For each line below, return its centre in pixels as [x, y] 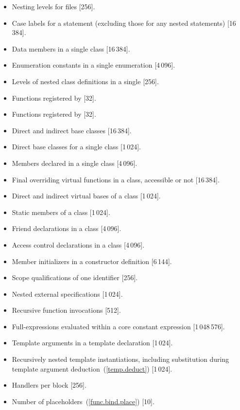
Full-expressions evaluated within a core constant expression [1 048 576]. [118, 326]
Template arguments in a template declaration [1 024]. [92, 343]
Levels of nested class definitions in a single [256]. [85, 81]
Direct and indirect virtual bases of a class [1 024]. [86, 196]
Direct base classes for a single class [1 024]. [76, 147]
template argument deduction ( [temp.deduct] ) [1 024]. [92, 368]
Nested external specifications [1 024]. [67, 294]
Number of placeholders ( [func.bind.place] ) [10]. [83, 401]
